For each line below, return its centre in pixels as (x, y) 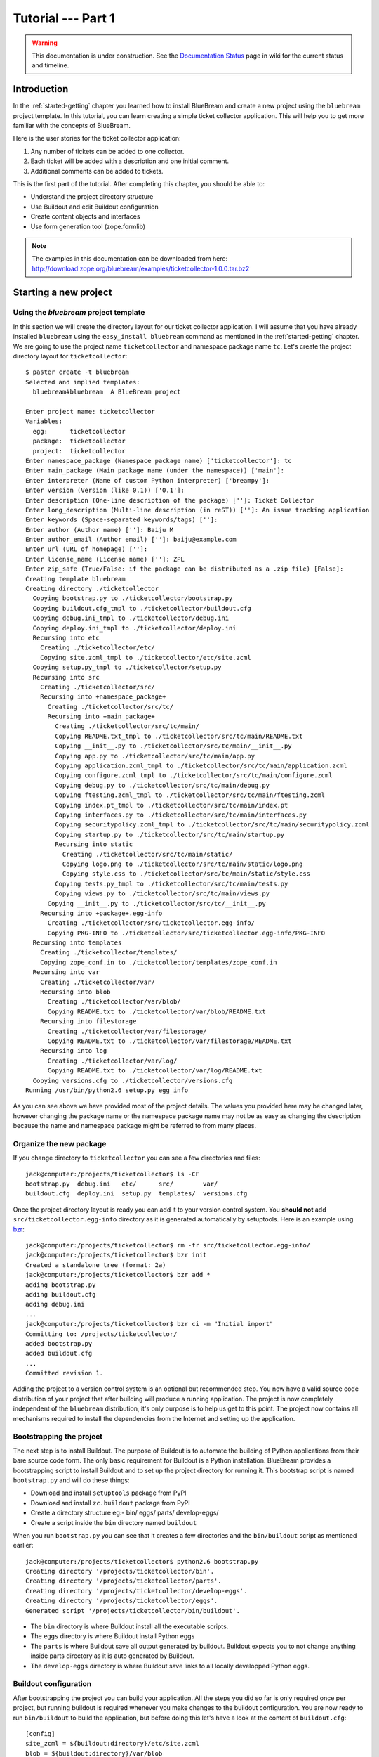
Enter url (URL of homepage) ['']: (87, 549)
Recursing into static (94, 844)
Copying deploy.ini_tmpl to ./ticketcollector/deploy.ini (134, 628)
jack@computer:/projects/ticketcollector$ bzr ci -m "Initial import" (149, 1324)
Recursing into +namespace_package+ (103, 697)
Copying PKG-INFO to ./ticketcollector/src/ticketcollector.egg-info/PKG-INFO (186, 933)
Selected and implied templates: (83, 382)
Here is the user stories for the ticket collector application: (97, 138)
